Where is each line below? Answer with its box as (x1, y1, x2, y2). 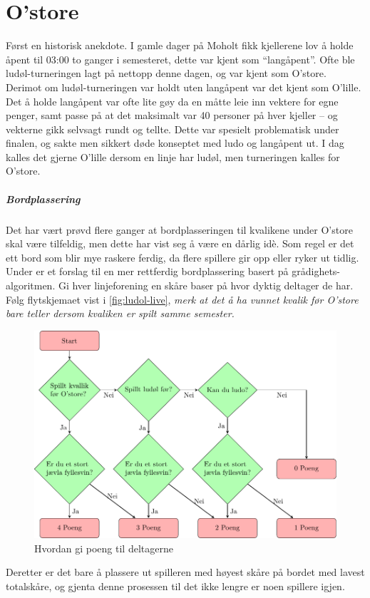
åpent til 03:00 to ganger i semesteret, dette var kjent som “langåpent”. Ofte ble (6, 51, 355, 66)
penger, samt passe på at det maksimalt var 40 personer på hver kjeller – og (6, 108, 338, 123)
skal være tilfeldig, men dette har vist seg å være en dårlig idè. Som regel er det (6, 236, 354, 251)
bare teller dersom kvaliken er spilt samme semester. (6, 306, 235, 321)
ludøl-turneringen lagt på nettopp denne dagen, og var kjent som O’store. (6, 66, 327, 81)
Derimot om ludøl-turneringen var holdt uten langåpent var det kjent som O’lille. (6, 79, 361, 94)
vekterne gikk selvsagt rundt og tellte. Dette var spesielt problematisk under (6, 121, 339, 136)
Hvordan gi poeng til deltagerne (34, 540, 173, 555)
